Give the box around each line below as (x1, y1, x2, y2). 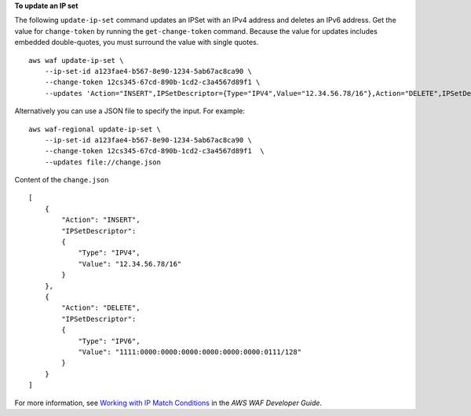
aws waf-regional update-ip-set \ (28, 124, 161, 134)
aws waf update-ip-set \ (28, 56, 124, 64)
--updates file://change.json (44, 157, 161, 167)
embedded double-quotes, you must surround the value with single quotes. (14, 38, 259, 47)
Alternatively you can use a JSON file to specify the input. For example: (14, 106, 246, 116)
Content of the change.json (14, 175, 109, 185)
